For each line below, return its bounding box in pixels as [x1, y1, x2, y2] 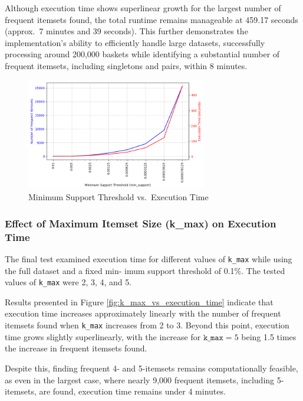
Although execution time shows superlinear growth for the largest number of [5, 2, 281, 14]
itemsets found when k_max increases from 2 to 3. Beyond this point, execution [5, 319, 289, 331]
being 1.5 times [241, 330, 297, 343]
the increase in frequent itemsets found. [5, 342, 147, 354]
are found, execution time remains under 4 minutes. [39, 385, 226, 397]
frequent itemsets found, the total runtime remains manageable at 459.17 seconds [5, 13, 298, 25]
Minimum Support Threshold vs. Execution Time [28, 191, 209, 203]
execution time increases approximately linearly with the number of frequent [5, 307, 281, 320]
